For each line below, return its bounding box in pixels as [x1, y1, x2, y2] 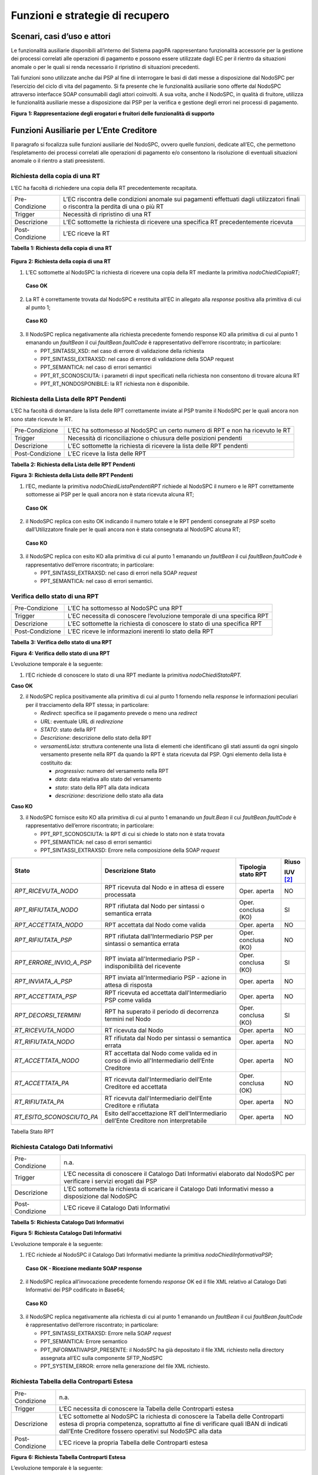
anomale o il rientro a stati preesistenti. [11, 157, 105, 165]
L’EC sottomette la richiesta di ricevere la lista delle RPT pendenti [68, 442, 249, 450]
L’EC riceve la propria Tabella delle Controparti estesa [59, 1438, 208, 1447]
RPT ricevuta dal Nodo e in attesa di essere [104, 883, 225, 891]
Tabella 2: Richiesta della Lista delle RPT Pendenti [11, 461, 135, 468]
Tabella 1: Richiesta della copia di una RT [11, 245, 112, 252]
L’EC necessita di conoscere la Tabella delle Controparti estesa [59, 1404, 234, 1412]
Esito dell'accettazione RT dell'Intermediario [104, 1109, 227, 1117]
